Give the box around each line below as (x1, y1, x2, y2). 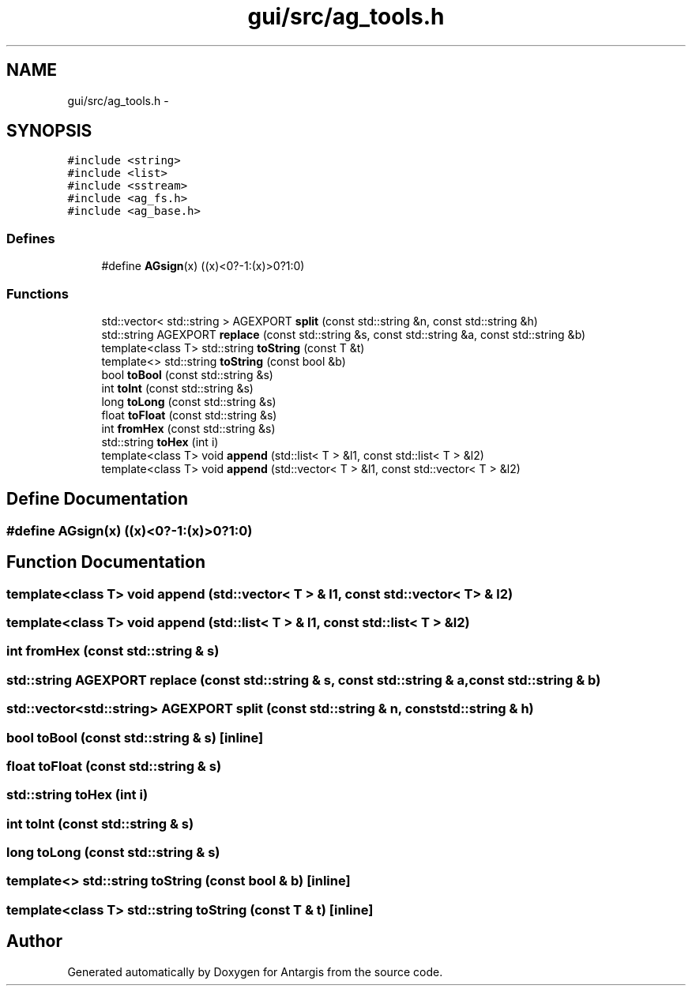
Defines (6, 230, 55, 246)
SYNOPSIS (6, 121, 92, 141)
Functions (6, 285, 69, 302)
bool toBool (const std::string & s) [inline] (6, 729, 264, 746)
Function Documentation (6, 552, 205, 573)
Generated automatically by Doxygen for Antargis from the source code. (67, 964, 443, 979)
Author (6, 931, 62, 952)
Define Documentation (6, 489, 188, 509)
